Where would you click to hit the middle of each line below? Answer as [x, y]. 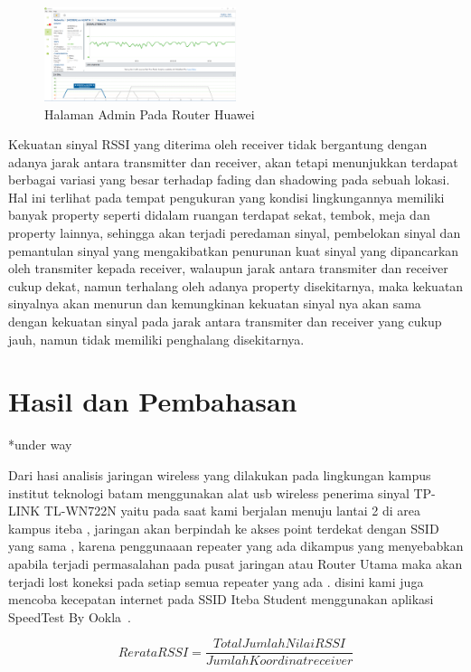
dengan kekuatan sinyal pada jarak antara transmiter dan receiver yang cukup [225, 322]
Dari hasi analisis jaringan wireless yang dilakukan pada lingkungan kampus [220, 474]
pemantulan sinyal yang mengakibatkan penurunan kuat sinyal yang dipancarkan [234, 250]
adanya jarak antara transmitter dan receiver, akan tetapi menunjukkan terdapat [233, 161]
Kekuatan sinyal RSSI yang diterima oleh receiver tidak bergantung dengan [218, 144]
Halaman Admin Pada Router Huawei [150, 114]
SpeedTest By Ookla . [70, 616]
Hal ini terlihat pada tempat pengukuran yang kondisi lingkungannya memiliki [226, 197]
